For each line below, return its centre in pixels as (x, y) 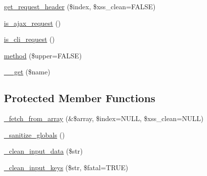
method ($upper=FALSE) (43, 55)
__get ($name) (27, 72)
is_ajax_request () (32, 23)
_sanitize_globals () (34, 134)
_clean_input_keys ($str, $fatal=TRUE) (66, 167)
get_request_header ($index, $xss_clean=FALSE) (80, 6)
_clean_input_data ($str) (43, 151)
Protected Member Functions (80, 98)
